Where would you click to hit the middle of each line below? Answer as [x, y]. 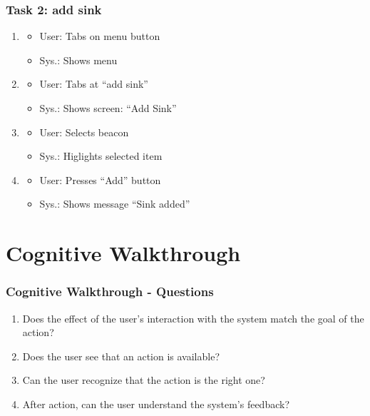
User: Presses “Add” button [100, 179]
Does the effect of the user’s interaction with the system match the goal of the [193, 318]
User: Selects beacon [84, 132]
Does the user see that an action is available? [121, 356]
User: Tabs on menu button [100, 36]
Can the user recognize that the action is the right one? [144, 380]
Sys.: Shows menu [78, 60]
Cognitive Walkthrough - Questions [110, 291]
